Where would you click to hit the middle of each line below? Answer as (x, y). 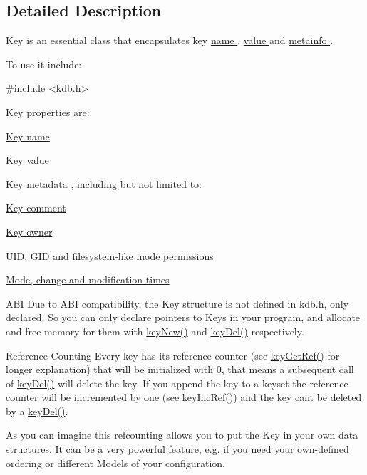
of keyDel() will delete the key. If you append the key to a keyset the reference (177, 383)
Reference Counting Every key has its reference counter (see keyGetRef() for (173, 355)
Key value (27, 160)
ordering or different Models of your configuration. (115, 463)
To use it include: (44, 64)
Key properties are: (48, 111)
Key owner (29, 231)
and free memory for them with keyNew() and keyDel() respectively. (155, 331)
